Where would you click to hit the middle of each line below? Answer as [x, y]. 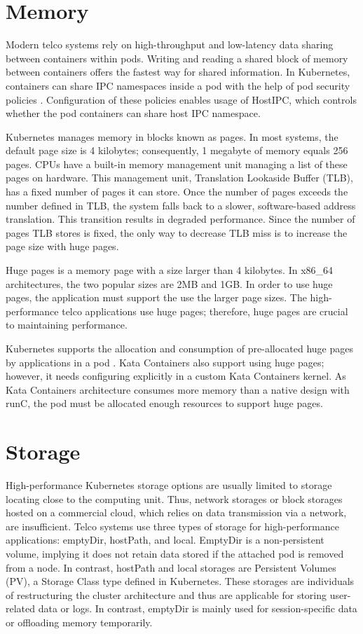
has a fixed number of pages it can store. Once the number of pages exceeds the [177, 192]
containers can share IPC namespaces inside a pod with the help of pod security [178, 85]
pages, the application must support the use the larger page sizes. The [156, 297]
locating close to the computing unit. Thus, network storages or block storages [174, 498]
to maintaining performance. [67, 325]
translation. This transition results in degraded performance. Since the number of [180, 219]
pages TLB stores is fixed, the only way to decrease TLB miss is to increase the [177, 232]
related [21, 608]
